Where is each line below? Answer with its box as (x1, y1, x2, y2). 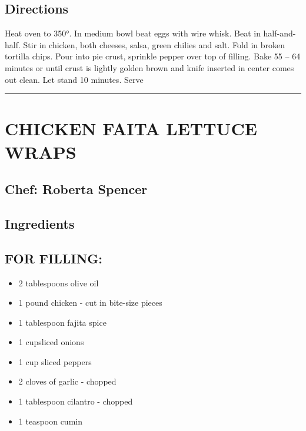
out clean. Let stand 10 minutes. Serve (5, 73, 144, 85)
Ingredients (5, 214, 75, 232)
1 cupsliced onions (18, 336, 84, 348)
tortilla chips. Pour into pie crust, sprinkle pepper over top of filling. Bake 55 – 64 (5, 50, 301, 62)
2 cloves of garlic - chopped (18, 375, 117, 387)
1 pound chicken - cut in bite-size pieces (18, 296, 162, 309)
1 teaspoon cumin (18, 415, 82, 427)
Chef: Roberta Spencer (5, 180, 148, 198)
